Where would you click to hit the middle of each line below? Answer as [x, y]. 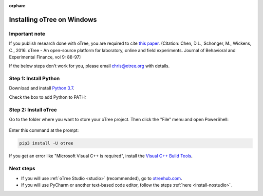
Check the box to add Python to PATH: [47, 97]
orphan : [17, 6]
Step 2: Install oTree [33, 109]
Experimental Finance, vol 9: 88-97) [45, 57]
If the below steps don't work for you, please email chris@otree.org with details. [89, 66]
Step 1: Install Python [35, 79]
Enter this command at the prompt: [44, 130]
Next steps [22, 169]
